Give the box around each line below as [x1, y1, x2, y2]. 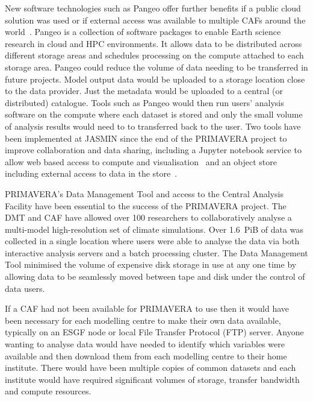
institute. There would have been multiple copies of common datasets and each [5, 361, 296, 374]
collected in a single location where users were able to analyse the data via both [5, 235, 300, 247]
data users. [5, 282, 45, 294]
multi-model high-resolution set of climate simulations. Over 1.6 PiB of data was [5, 223, 303, 235]
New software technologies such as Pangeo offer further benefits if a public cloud [5, 2, 301, 14]
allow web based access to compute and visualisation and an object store [5, 155, 277, 168]
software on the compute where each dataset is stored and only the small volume [5, 108, 303, 121]
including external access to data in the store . [5, 167, 178, 180]
